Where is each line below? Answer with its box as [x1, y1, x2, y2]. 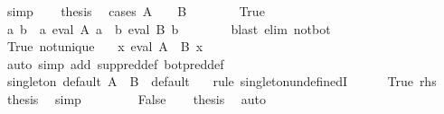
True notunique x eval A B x [6, 37, 203, 56]
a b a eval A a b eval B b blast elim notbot [6, 19, 331, 38]
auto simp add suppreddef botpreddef [6, 54, 224, 73]
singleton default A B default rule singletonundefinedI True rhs [6, 72, 437, 91]
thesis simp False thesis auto [6, 89, 267, 108]
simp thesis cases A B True [6, 2, 265, 20]
